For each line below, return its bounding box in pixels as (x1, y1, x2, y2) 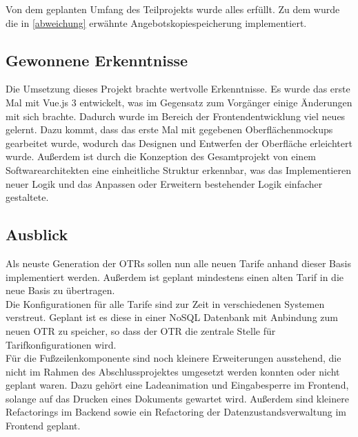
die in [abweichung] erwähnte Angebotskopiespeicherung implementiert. (6, 15, 307, 30)
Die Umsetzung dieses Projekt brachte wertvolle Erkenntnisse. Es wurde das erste (6, 81, 350, 96)
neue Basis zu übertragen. (6, 283, 115, 298)
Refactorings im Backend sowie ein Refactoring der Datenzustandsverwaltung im (6, 405, 346, 419)
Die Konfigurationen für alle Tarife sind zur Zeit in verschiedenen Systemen (6, 296, 325, 311)
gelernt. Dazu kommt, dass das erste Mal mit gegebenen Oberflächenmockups (6, 122, 333, 137)
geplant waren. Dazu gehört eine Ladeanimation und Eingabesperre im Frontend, (6, 378, 349, 392)
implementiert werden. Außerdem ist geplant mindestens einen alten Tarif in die (6, 269, 344, 284)
